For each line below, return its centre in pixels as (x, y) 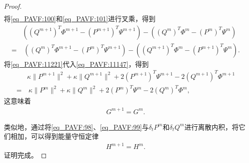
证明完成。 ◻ (25, 155)
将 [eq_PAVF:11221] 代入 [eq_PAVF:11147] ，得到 (76, 64)
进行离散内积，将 (212, 126)
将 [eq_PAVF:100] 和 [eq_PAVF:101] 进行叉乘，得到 (80, 19)
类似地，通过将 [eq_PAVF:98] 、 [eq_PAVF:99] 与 (76, 126)
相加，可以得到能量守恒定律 (54, 136)
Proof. (13, 6)
